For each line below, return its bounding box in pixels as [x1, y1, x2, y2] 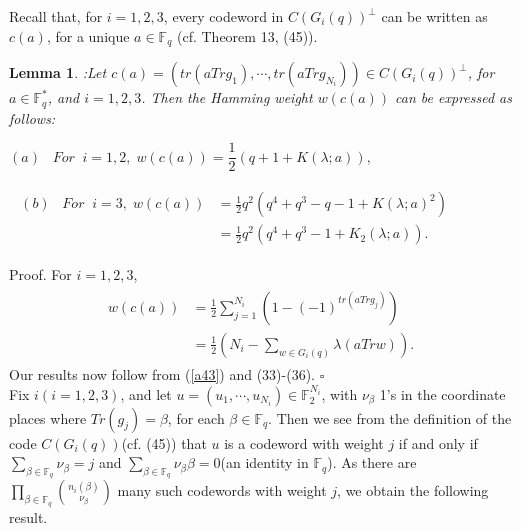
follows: [9, 107, 56, 128]
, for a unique [46, 25, 130, 46]
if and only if [398, 432, 478, 453]
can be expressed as [395, 87, 512, 108]
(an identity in [220, 452, 309, 473]
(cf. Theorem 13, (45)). [176, 25, 318, 46]
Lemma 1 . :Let [9, 62, 107, 83]
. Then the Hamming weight [141, 87, 313, 108]
